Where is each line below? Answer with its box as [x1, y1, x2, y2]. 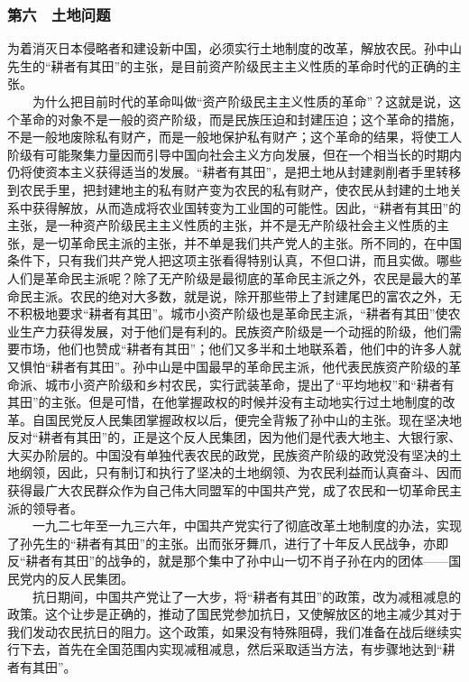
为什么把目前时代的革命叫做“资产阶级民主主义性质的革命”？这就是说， [32, 92, 449, 110]
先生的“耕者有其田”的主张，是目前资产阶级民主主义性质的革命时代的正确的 [7, 56, 449, 75]
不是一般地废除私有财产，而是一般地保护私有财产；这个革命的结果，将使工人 [7, 127, 462, 146]
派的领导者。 [7, 498, 83, 517]
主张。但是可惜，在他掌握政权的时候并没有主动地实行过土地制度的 [51, 392, 443, 411]
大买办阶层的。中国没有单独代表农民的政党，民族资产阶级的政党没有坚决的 [7, 445, 449, 464]
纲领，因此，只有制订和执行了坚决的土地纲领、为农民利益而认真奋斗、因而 [19, 463, 462, 482]
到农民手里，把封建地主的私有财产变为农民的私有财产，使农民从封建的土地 [7, 180, 449, 198]
